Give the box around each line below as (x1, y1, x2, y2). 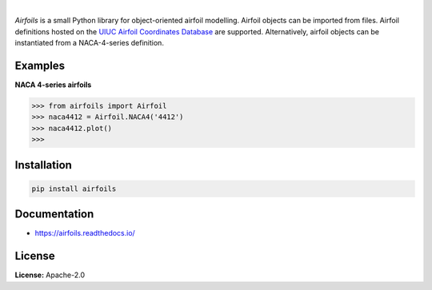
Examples (14, 58, 66, 72)
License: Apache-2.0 (14, 270, 86, 280)
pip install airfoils (31, 184, 117, 193)
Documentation (14, 208, 94, 221)
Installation (14, 158, 72, 172)
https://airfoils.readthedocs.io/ (34, 228, 135, 238)
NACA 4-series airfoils (14, 80, 92, 89)
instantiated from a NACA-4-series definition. (14, 38, 164, 48)
